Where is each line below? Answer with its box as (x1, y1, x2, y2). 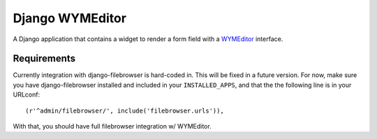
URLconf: (13, 90, 40, 99)
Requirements (13, 53, 76, 65)
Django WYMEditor (13, 10, 127, 26)
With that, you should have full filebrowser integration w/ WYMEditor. (13, 122, 212, 131)
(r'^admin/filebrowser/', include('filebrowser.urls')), (25, 106, 225, 115)
